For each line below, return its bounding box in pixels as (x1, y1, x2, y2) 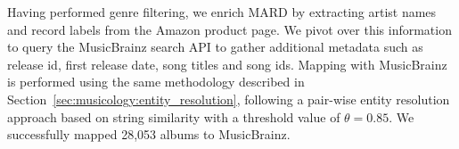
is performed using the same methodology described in (7, 72, 305, 91)
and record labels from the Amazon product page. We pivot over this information (7, 20, 452, 38)
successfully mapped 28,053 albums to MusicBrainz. (7, 125, 291, 144)
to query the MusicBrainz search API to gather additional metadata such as (7, 37, 423, 56)
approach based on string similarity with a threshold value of (7, 107, 340, 126)
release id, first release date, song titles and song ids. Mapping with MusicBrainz (7, 54, 447, 73)
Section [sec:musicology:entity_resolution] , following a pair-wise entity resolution (7, 89, 450, 108)
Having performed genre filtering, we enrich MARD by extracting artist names (7, 3, 437, 21)
